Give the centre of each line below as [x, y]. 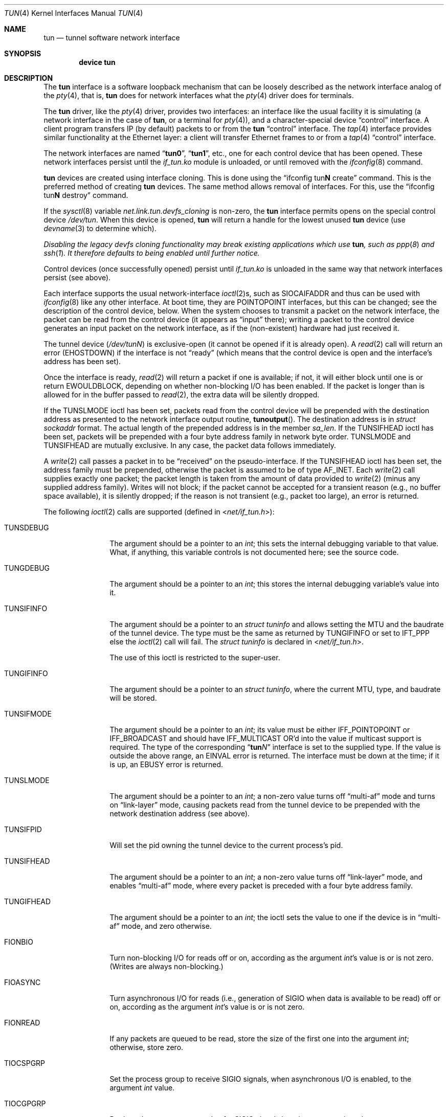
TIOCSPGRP [25, 1063]
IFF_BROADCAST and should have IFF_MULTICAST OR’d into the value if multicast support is [266, 738]
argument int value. [142, 1088]
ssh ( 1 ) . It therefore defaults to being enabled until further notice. [152, 253]
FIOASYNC [23, 982]
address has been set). [82, 361]
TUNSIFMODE [28, 714]
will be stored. [133, 698]
